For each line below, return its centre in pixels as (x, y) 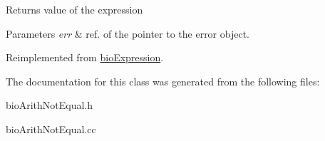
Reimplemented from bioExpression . (85, 57)
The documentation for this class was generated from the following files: (163, 81)
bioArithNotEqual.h (50, 105)
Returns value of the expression (74, 9)
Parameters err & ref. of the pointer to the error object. (128, 33)
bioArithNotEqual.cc (51, 129)
